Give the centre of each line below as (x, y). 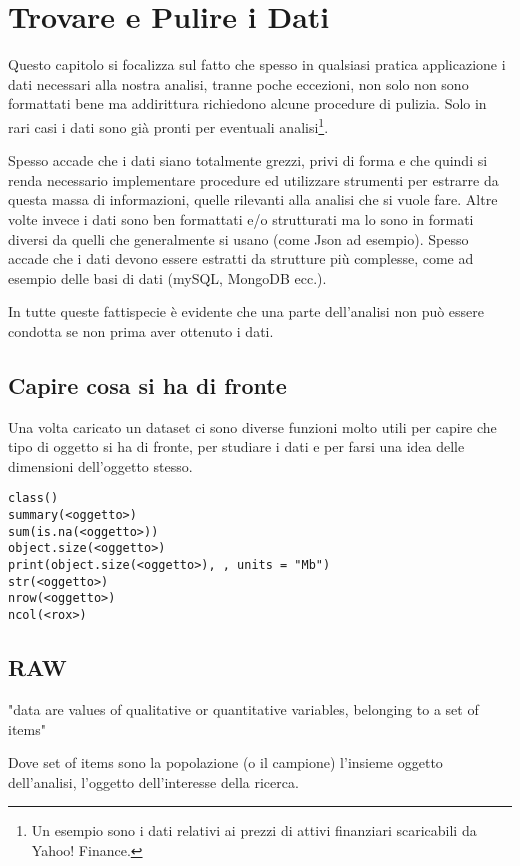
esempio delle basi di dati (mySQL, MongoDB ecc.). (167, 277)
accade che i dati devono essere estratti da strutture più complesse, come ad (241, 258)
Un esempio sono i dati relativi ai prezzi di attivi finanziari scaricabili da (254, 830)
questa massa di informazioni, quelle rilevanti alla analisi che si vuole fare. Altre (253, 199)
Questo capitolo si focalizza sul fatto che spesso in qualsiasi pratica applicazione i (257, 64)
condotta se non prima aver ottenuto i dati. (141, 330)
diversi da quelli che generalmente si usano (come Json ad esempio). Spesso (238, 238)
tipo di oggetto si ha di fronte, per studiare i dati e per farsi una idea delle (236, 446)
